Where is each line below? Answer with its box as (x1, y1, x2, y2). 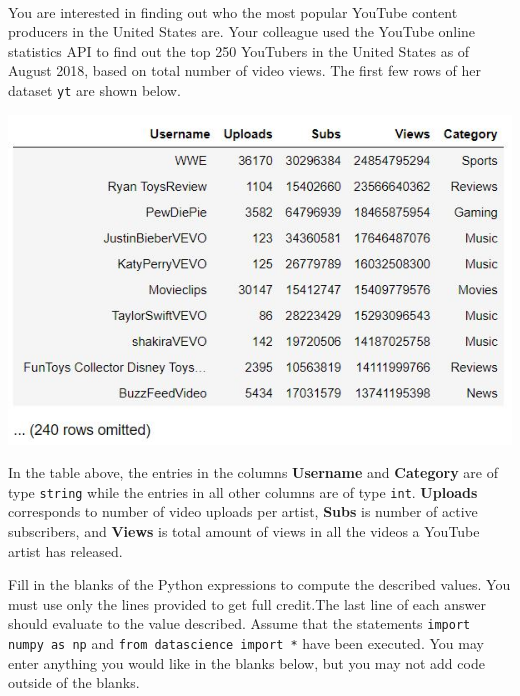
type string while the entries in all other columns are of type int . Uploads (8, 481, 478, 502)
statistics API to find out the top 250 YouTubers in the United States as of (8, 40, 470, 61)
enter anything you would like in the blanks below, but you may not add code (8, 652, 485, 673)
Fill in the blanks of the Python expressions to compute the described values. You (8, 574, 511, 595)
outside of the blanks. (8, 672, 140, 693)
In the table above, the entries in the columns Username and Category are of (8, 462, 498, 483)
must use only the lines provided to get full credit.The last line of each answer (8, 593, 487, 614)
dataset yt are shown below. (8, 79, 181, 100)
